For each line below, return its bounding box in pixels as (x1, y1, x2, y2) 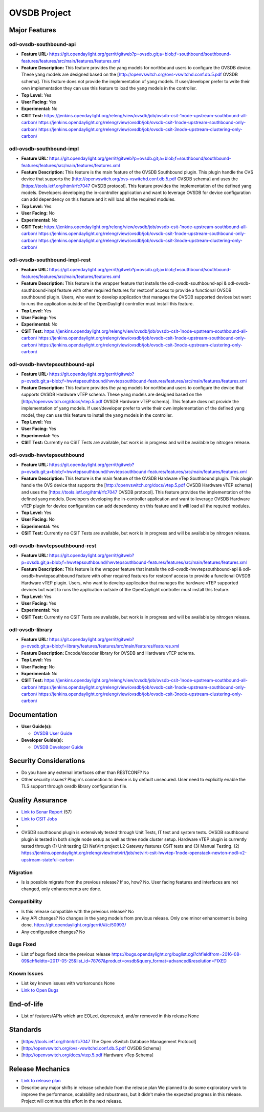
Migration (9, 869, 33, 876)
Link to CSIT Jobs (21, 816, 57, 822)
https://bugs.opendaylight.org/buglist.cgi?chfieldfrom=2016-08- (111, 951, 242, 957)
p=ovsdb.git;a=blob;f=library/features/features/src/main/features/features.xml (21, 643, 179, 649)
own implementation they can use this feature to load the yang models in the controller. (21, 86, 197, 91)
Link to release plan (21, 1078, 61, 1084)
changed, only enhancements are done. (21, 886, 102, 892)
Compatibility (9, 898, 43, 905)
